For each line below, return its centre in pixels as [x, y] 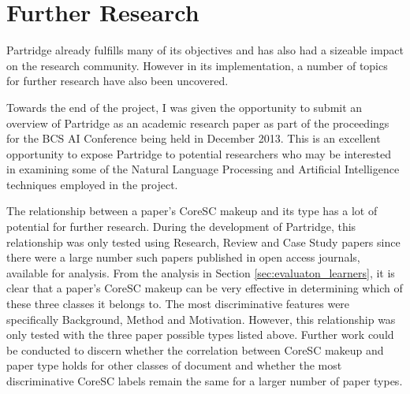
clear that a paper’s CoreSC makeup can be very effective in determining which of [205, 288]
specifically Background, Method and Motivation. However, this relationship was [201, 319]
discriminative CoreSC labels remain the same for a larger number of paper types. [205, 381]
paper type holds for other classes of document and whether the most [174, 365]
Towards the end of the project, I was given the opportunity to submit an [184, 107]
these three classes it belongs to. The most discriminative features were [178, 304]
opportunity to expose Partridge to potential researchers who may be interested [199, 153]
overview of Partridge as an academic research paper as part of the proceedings [198, 123]
